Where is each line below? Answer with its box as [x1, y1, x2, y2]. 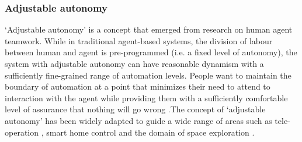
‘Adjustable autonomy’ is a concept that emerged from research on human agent [5, 23, 293, 35]
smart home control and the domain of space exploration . [46, 126, 255, 138]
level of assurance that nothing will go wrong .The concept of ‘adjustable [5, 103, 266, 115]
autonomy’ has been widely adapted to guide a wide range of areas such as [5, 114, 272, 126]
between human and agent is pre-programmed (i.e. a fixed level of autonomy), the [5, 46, 297, 58]
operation [5, 126, 39, 138]
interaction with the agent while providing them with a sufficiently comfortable [5, 91, 288, 104]
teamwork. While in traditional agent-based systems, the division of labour [5, 34, 273, 47]
